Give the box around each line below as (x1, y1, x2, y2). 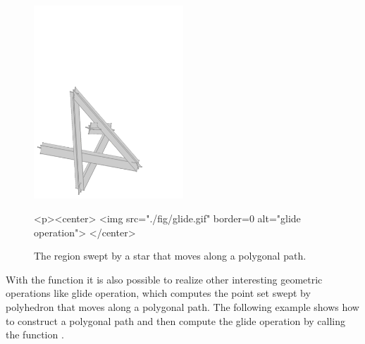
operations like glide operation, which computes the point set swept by (6, 286, 311, 300)
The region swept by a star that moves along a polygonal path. (34, 248, 307, 263)
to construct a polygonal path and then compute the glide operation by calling (6, 313, 346, 328)
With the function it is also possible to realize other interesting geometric (6, 272, 323, 286)
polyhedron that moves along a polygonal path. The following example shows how (6, 300, 359, 314)
